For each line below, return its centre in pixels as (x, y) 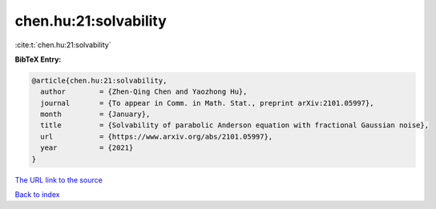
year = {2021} (87, 148)
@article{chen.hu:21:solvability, (99, 80)
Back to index (37, 195)
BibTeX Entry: (38, 59)
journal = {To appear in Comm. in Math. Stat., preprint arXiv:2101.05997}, (207, 103)
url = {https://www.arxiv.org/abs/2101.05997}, (157, 137)
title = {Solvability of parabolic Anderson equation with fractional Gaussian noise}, (234, 125)
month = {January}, (95, 115)
